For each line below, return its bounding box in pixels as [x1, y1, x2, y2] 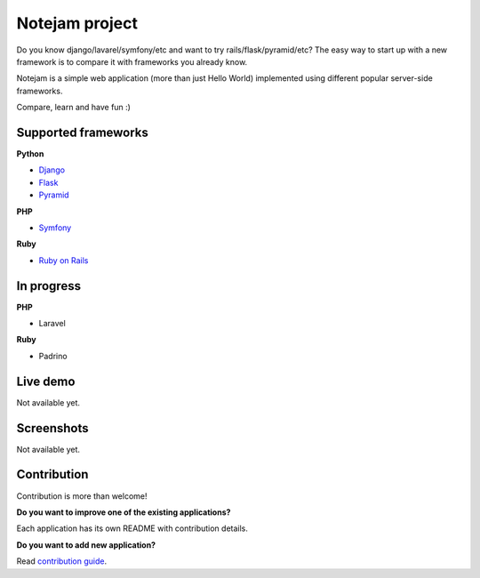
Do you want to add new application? [16, 539, 156, 550]
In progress [16, 278, 82, 293]
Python [16, 149, 44, 159]
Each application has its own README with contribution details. [16, 523, 249, 534]
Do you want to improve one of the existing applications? [16, 507, 231, 518]
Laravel [38, 318, 66, 329]
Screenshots [16, 421, 89, 436]
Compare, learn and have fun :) [16, 102, 131, 113]
